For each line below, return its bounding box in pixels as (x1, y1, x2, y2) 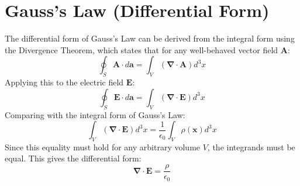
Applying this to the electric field (5, 76, 124, 88)
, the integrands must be (207, 140, 295, 153)
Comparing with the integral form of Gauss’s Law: (5, 108, 185, 120)
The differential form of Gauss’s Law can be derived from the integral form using (5, 32, 295, 44)
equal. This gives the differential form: (5, 152, 142, 164)
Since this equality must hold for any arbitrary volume (5, 140, 201, 153)
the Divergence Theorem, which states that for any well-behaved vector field (5, 43, 278, 56)
